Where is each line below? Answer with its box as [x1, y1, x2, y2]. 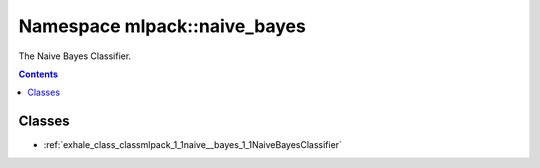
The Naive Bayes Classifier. [18, 50, 132, 62]
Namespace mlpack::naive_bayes [18, 15, 307, 37]
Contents [18, 68, 59, 80]
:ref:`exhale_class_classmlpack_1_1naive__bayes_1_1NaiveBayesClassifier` [43, 139, 342, 151]
